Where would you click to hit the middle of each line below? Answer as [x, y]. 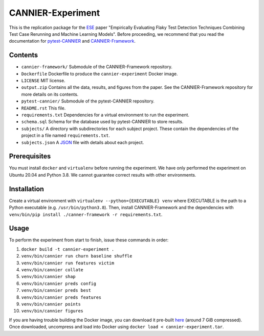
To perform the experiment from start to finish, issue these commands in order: [89, 240]
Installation [26, 189]
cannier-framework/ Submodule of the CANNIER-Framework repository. [97, 67]
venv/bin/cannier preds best [56, 290]
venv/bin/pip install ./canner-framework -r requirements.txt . [86, 214]
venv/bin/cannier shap [48, 277]
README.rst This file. [44, 108]
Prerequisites [30, 156]
